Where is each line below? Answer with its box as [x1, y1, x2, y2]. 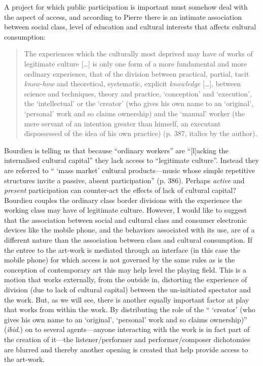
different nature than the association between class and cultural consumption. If [4, 235, 252, 245]
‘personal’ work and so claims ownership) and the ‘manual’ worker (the [24, 108, 245, 118]
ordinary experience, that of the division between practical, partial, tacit [24, 68, 249, 79]
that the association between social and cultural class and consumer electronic [4, 214, 247, 225]
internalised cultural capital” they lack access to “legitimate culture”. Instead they [4, 155, 259, 165]
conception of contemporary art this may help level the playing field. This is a [4, 264, 246, 275]
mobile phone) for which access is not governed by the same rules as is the [4, 254, 235, 265]
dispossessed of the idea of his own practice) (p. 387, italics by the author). [24, 128, 257, 139]
